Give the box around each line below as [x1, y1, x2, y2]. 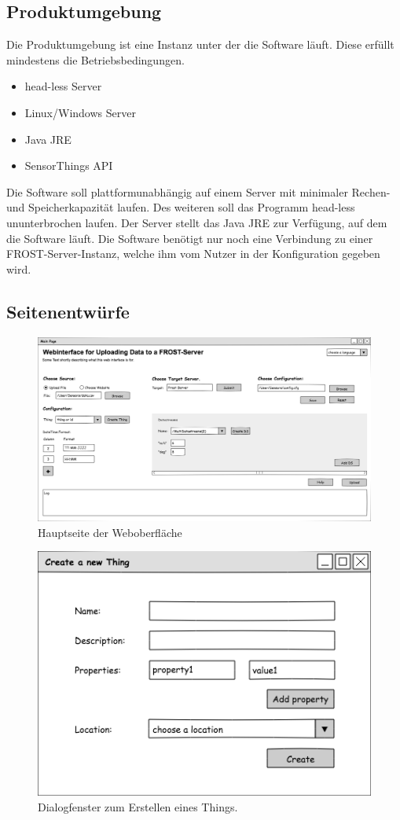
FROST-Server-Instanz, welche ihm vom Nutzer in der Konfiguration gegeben [6, 245, 380, 262]
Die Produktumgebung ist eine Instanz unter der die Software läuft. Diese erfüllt [6, 36, 394, 53]
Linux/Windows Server [24, 104, 136, 120]
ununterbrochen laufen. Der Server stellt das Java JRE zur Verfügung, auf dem [6, 214, 387, 230]
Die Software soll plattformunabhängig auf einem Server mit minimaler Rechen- [6, 183, 391, 200]
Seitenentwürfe [6, 299, 130, 323]
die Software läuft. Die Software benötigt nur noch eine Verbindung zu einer [6, 230, 373, 246]
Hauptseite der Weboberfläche [38, 524, 182, 540]
